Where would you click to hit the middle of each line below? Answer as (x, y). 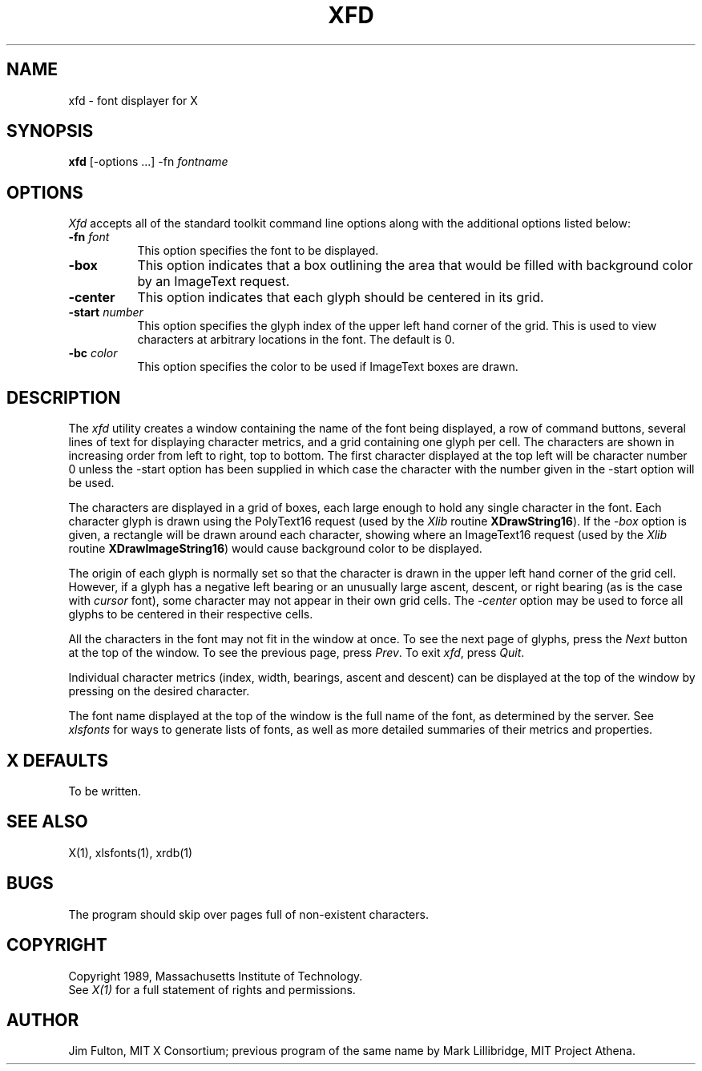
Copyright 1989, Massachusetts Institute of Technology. (216, 976)
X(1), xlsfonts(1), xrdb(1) (131, 852)
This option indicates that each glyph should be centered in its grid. (341, 298)
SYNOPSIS (50, 131)
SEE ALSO (47, 822)
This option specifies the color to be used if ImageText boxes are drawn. (328, 367)
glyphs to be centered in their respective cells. (191, 614)
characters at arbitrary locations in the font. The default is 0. (296, 340)
